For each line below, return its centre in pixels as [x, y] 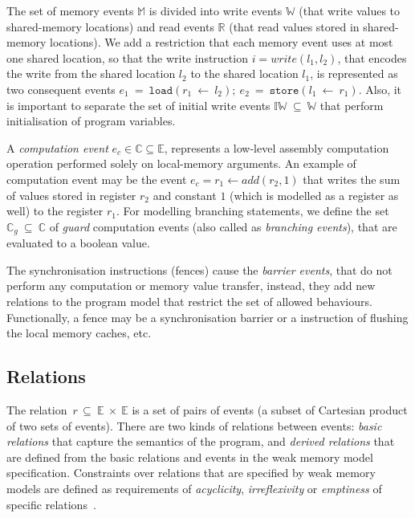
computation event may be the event [97, 179]
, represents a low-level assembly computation [277, 147]
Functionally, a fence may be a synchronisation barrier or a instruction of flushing [207, 317]
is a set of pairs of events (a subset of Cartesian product [270, 409]
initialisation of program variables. [91, 121]
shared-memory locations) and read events [110, 26]
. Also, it [380, 89]
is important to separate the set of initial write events [138, 105]
